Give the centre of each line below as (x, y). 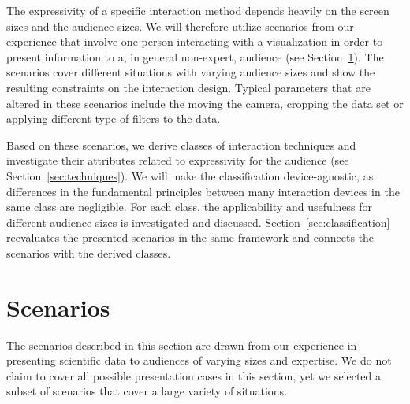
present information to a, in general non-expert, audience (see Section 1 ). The (195, 56)
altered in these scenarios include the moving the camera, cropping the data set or (205, 103)
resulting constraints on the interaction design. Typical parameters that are (188, 87)
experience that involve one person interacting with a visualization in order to (195, 41)
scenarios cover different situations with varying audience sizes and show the (191, 72)
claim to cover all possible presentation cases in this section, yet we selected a (194, 375)
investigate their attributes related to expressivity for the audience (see (178, 160)
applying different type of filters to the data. (114, 119)
